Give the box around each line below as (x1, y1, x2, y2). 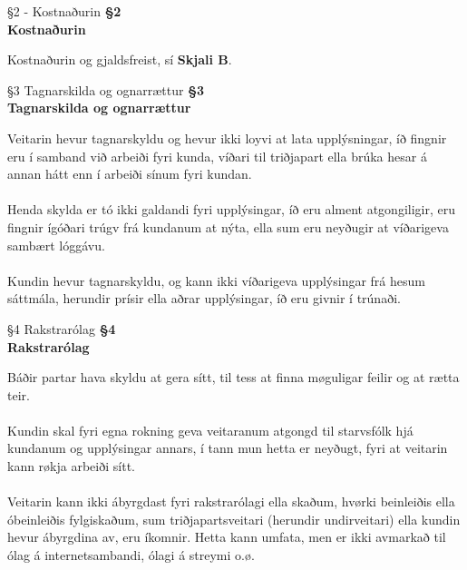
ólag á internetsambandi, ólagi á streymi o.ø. (7, 545, 255, 565)
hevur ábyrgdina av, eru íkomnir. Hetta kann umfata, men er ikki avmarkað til (7, 527, 446, 546)
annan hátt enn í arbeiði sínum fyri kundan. (7, 164, 252, 183)
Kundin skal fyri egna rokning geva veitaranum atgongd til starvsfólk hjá (7, 420, 413, 439)
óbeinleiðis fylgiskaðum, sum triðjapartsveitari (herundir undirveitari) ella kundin (7, 509, 461, 528)
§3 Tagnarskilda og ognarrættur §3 (7, 80, 204, 99)
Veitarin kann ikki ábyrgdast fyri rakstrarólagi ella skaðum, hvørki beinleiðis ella (7, 492, 455, 511)
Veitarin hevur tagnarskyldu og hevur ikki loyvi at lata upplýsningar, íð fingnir (7, 128, 447, 147)
